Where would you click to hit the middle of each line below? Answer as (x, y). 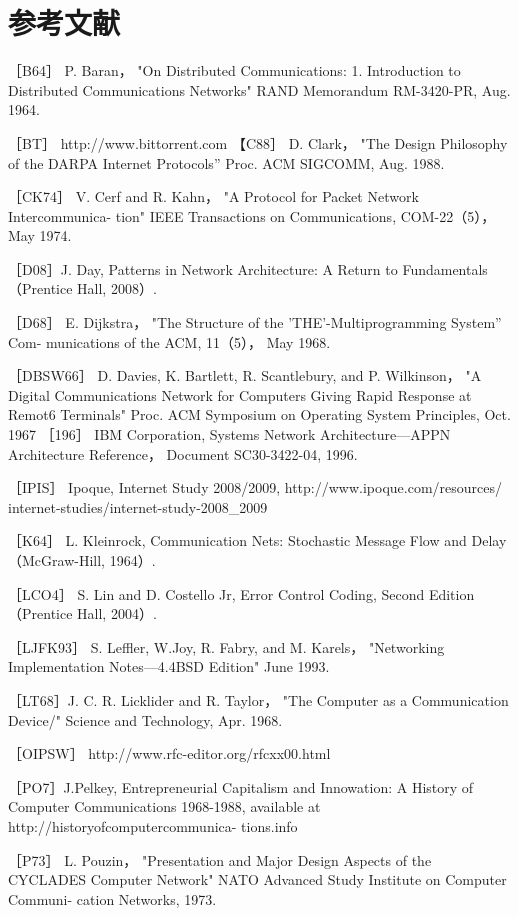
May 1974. (40, 235)
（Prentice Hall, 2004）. (82, 613)
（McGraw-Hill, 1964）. (82, 560)
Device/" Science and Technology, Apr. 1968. (145, 719)
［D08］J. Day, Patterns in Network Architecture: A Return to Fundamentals (248, 268)
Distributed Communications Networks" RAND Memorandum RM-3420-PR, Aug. (259, 89)
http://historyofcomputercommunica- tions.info (153, 825)
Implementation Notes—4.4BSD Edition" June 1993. (169, 666)
